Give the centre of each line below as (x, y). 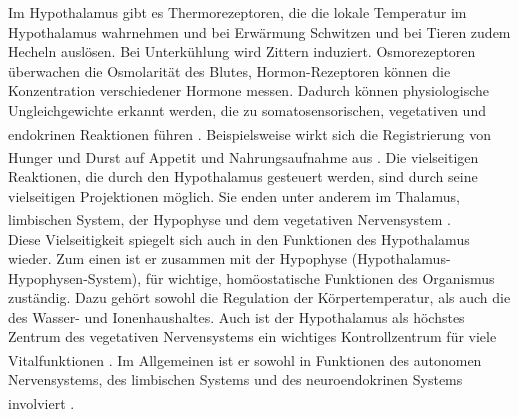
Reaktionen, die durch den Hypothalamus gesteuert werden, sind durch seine (243, 176)
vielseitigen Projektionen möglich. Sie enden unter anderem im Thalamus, (234, 195)
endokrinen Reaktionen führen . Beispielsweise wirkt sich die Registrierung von (250, 133)
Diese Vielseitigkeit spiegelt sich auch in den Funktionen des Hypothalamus (239, 238)
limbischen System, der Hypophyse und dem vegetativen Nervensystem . (230, 218)
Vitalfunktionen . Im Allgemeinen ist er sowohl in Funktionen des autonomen (245, 359)
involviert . (41, 402)
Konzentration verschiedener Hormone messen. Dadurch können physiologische (249, 90)
